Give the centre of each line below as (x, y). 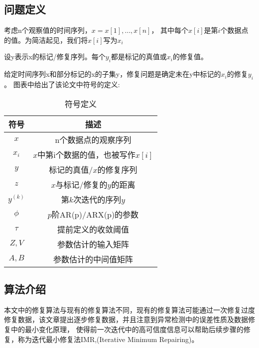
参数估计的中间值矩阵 (93, 259)
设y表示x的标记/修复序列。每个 (55, 57)
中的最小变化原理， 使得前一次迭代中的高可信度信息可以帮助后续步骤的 (127, 329)
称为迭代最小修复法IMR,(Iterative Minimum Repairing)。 (108, 339)
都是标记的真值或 (139, 57)
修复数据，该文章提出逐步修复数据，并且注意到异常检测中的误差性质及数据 (126, 319)
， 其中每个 (170, 30)
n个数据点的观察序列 (93, 139)
